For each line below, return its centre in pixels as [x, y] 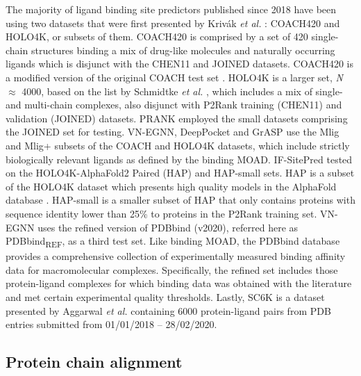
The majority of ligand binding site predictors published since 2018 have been [171, 9]
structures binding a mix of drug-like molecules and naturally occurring [183, 50]
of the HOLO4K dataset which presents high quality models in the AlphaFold [171, 186]
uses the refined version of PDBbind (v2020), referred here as [168, 227]
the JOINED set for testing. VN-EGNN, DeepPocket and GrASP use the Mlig [173, 132]
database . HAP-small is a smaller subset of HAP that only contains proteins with [180, 200]
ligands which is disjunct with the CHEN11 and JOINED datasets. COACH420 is [179, 64]
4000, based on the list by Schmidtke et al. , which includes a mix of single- [182, 91]
